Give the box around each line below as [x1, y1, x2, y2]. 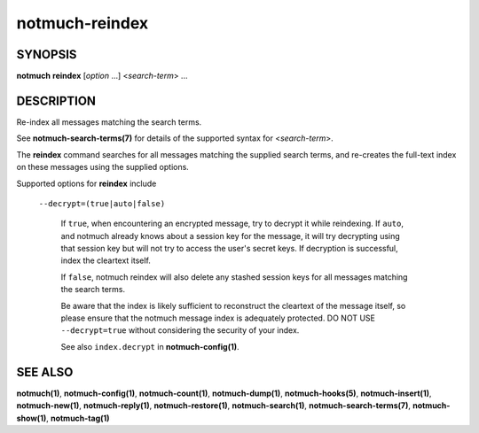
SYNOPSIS [16, 47, 77, 62]
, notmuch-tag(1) [45, 413, 110, 423]
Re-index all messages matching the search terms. [16, 116, 202, 128]
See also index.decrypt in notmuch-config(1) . [60, 341, 239, 352]
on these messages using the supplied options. [16, 162, 190, 173]
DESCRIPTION [16, 93, 97, 108]
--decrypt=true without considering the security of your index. [60, 325, 300, 336]
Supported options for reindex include [16, 178, 157, 189]
